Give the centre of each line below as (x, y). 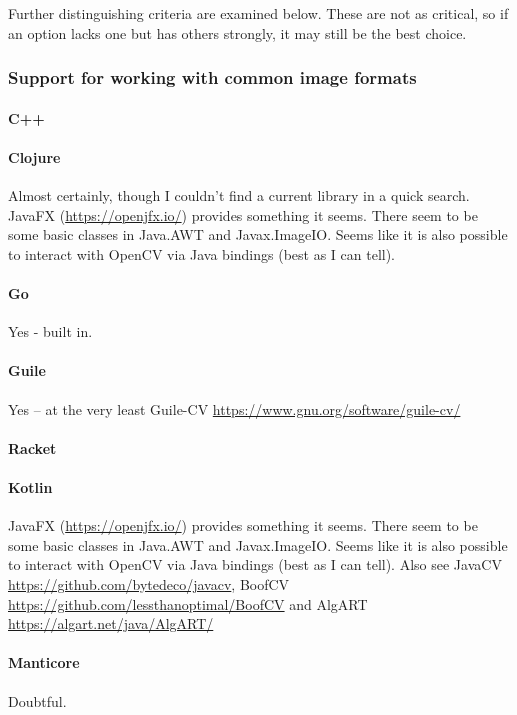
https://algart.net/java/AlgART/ (111, 623)
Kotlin (30, 486)
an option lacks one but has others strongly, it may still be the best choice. (237, 32)
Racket (32, 447)
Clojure (34, 156)
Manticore (44, 662)
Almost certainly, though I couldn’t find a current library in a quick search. (239, 195)
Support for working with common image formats (212, 77)
